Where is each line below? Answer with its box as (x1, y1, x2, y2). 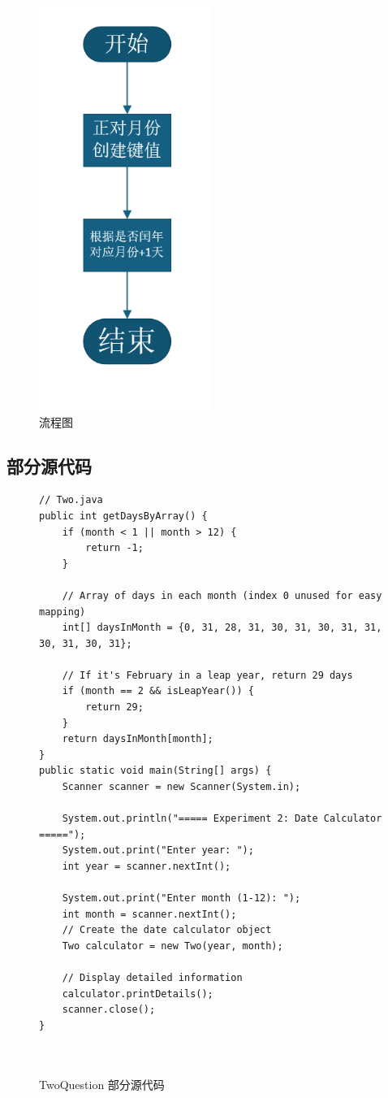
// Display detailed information (62, 972, 243, 984)
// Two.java (39, 494, 103, 506)
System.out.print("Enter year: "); (62, 844, 254, 857)
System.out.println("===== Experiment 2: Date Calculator (62, 813, 382, 825)
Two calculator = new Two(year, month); (62, 940, 283, 952)
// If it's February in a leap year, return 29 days (62, 669, 353, 681)
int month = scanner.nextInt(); (62, 908, 237, 920)
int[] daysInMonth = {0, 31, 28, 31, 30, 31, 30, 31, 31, (62, 622, 382, 634)
